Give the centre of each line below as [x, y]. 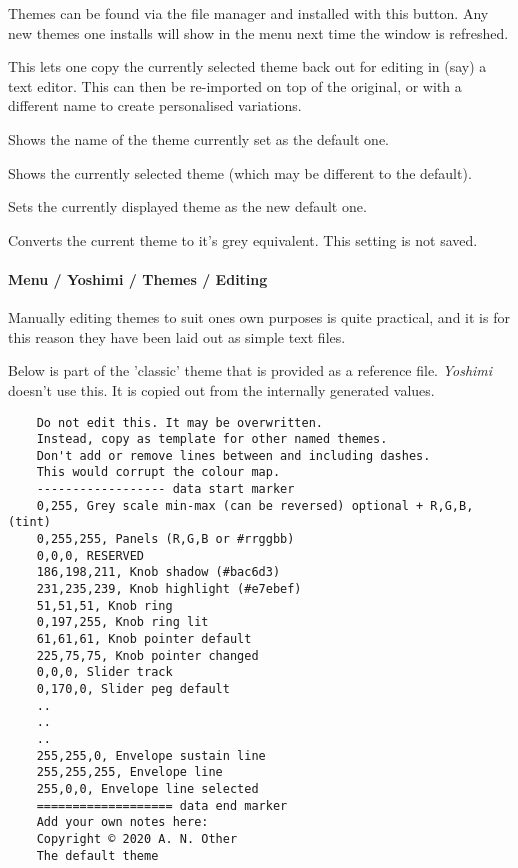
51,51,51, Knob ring [104, 605]
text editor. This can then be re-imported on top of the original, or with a [235, 85]
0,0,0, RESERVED [90, 555]
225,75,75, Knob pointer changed [147, 655]
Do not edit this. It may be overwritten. [179, 422]
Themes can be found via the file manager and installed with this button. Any [248, 13]
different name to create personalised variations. [155, 105]
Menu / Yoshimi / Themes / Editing [138, 278]
